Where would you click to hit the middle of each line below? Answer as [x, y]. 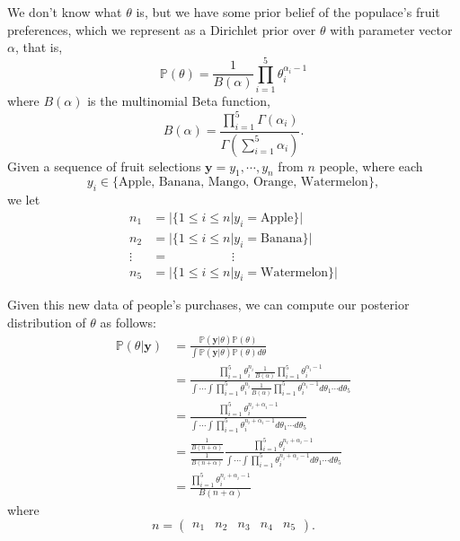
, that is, [39, 47]
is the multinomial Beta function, [179, 100]
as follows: [128, 322]
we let [24, 200]
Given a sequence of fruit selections [104, 166]
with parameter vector [391, 29]
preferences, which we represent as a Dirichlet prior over [162, 29]
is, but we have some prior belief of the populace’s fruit [288, 12]
